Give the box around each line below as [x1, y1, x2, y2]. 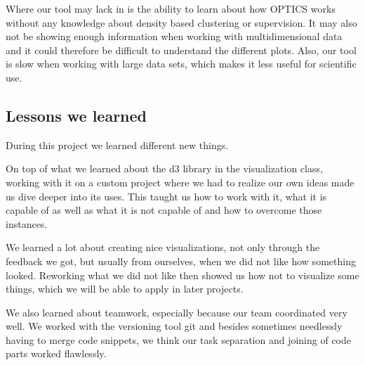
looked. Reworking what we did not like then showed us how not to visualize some [6, 267, 359, 282]
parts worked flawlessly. [6, 346, 107, 361]
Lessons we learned [6, 104, 147, 126]
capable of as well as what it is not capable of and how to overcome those [6, 203, 322, 217]
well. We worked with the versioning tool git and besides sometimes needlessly [6, 319, 343, 333]
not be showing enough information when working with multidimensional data [6, 29, 343, 44]
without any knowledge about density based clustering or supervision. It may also [6, 15, 357, 30]
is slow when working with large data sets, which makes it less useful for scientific [6, 56, 357, 71]
